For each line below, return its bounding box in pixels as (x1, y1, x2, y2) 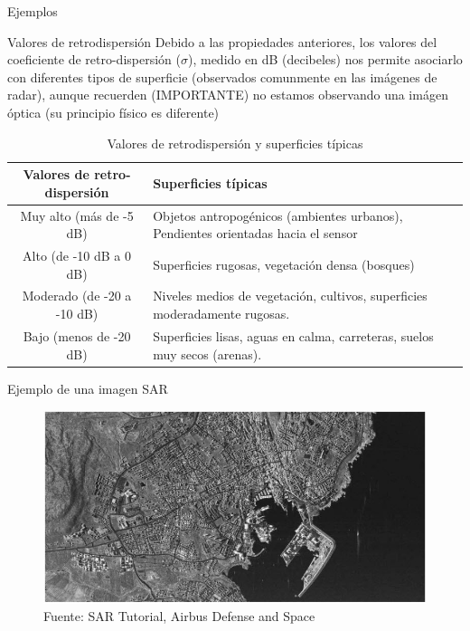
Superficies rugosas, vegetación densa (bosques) (153, 254, 415, 273)
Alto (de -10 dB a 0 (23, 246, 132, 265)
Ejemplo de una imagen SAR (7, 378, 168, 397)
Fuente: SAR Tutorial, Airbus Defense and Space (43, 607, 315, 626)
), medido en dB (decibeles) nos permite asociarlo (187, 50, 463, 69)
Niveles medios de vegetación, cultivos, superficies (153, 286, 428, 305)
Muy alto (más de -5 (20, 206, 134, 225)
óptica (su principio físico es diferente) (7, 102, 220, 121)
